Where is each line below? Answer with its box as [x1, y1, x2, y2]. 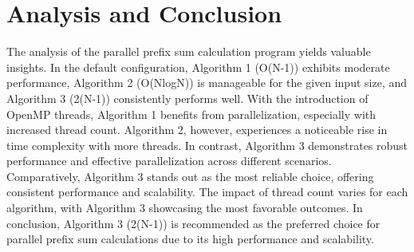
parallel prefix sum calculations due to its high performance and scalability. [6, 230, 374, 247]
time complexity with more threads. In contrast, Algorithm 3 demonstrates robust [6, 136, 408, 153]
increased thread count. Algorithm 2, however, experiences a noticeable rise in [6, 121, 388, 138]
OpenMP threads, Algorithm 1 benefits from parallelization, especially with [6, 105, 377, 122]
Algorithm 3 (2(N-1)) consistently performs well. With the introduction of [6, 89, 369, 106]
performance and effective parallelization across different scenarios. [6, 152, 332, 169]
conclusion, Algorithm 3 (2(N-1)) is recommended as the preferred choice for [6, 215, 380, 231]
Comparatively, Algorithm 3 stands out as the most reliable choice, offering [6, 167, 374, 184]
